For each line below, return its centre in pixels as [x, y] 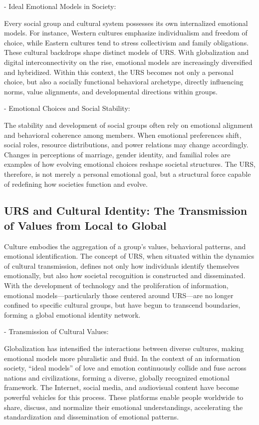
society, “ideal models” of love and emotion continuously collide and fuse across [125, 368]
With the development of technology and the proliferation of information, [116, 285]
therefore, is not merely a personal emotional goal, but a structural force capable [128, 174]
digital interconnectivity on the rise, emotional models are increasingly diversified [128, 62]
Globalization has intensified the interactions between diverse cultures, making [124, 348]
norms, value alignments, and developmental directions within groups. [111, 91]
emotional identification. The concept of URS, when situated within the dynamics [129, 256]
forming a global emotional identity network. [72, 314]
